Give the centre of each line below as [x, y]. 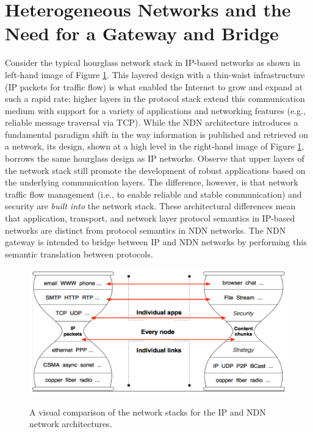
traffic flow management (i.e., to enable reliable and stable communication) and [153, 194]
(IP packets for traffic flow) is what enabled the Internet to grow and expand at [154, 86]
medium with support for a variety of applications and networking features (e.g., [155, 110]
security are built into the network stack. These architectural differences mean [150, 206]
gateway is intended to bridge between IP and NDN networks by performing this [156, 242]
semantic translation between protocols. [79, 254]
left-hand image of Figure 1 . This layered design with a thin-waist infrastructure [155, 74]
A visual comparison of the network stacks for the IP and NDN [148, 412]
